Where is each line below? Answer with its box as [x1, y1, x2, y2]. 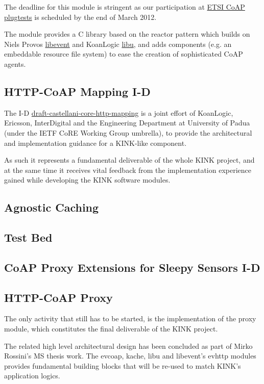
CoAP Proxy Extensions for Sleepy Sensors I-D [4, 259, 260, 275]
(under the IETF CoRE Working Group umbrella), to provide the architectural [4, 127, 252, 138]
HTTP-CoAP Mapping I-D [4, 83, 151, 99]
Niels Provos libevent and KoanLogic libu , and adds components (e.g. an [4, 38, 232, 49]
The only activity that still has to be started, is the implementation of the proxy [4, 313, 256, 324]
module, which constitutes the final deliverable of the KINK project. [4, 323, 218, 334]
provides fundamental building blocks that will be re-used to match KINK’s [4, 360, 241, 371]
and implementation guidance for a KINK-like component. [4, 137, 187, 148]
